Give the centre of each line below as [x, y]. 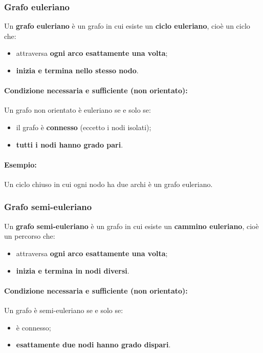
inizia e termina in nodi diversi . [73, 270]
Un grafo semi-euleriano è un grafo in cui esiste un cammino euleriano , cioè [131, 226]
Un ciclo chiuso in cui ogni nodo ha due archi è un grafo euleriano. [108, 184]
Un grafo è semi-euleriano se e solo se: [64, 310]
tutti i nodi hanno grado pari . [70, 144]
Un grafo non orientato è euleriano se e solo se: [78, 110]
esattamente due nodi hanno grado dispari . [93, 345]
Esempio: [20, 164]
